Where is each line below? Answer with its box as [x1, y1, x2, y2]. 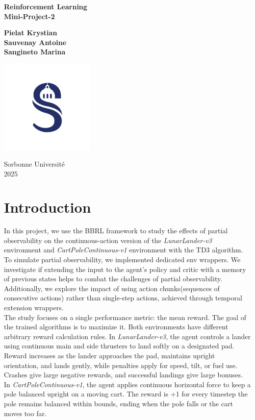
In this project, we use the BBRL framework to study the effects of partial [4, 225, 228, 236]
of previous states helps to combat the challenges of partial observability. [4, 273, 223, 284]
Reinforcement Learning [4, 1, 87, 11]
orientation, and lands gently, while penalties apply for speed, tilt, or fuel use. [4, 360, 238, 370]
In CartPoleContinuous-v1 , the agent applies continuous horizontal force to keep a [4, 379, 251, 389]
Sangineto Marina [4, 47, 66, 57]
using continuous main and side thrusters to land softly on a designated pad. [4, 341, 234, 351]
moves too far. [4, 408, 47, 418]
